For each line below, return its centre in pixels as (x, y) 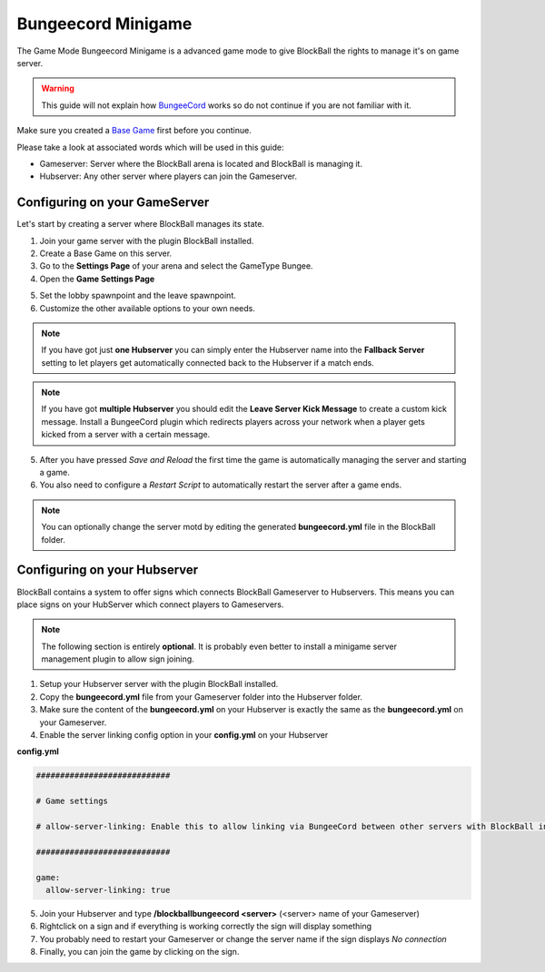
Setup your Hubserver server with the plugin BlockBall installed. (159, 684)
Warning (58, 88)
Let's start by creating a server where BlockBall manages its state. (141, 224)
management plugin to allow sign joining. (118, 659)
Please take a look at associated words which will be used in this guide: (150, 147)
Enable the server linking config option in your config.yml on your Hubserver (184, 735)
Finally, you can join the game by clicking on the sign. (139, 952)
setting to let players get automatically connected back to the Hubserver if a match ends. (208, 362)
